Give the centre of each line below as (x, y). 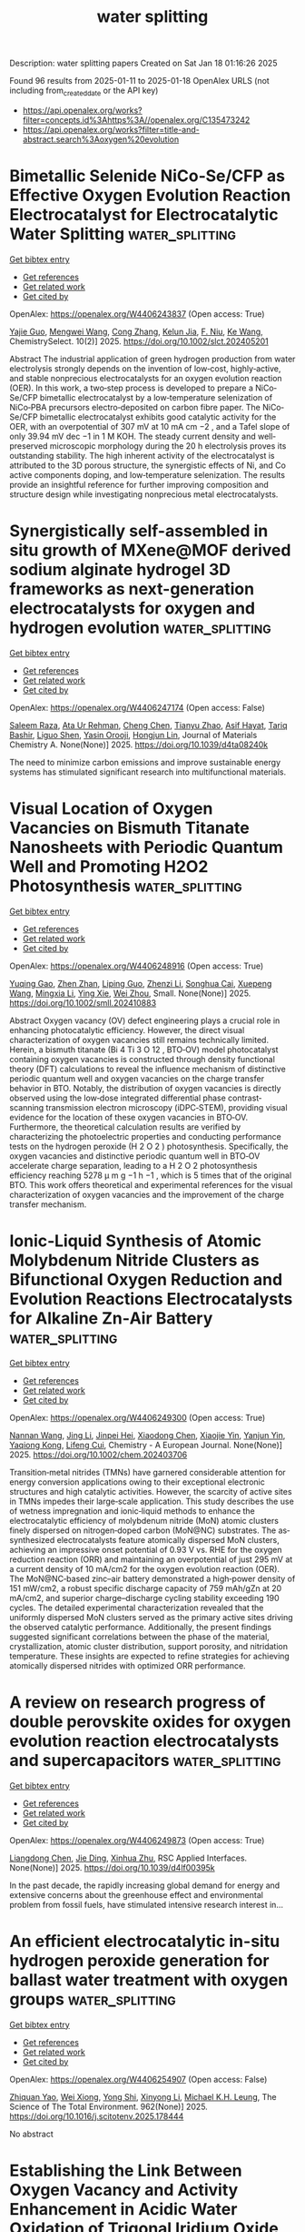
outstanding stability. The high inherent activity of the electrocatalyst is (142, 455)
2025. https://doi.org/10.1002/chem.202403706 (98, 1455)
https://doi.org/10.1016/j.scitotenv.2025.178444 (97, 2116)
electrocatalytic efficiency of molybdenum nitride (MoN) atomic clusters (144, 1520)
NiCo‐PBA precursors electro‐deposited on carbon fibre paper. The (135, 407)
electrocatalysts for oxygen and (133, 609)
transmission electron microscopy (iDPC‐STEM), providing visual (167, 1107)
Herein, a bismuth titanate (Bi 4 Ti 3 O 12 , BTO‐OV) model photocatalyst (144, 1050)
